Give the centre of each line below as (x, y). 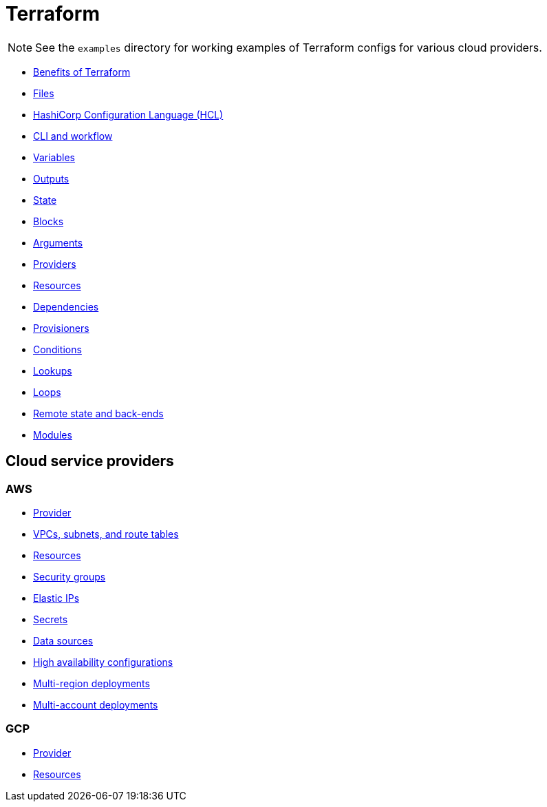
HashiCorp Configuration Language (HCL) (128, 114)
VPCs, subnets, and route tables (106, 534)
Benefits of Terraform (82, 72)
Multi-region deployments (92, 683)
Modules (53, 434)
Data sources (63, 640)
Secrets (51, 619)
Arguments (58, 242)
